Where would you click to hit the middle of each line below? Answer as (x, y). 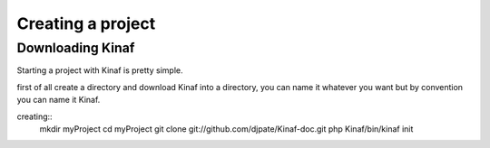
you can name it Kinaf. (59, 100)
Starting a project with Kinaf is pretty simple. (100, 70)
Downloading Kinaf (76, 48)
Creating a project (86, 23)
